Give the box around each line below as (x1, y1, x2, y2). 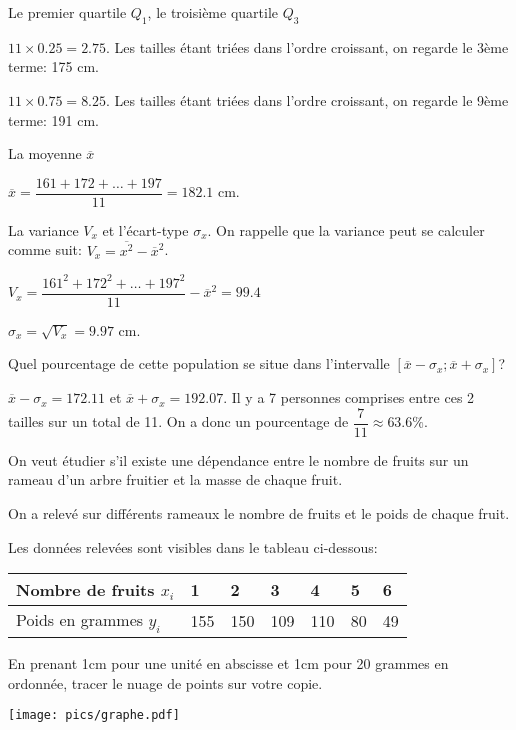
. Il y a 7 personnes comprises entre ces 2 (223, 387, 475, 408)
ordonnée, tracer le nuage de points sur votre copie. (8, 672, 323, 693)
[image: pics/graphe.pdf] (8, 708, 180, 723)
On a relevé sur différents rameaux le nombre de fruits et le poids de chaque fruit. (8, 502, 510, 523)
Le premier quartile (8, 2, 127, 22)
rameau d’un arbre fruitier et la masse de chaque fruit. (8, 469, 343, 490)
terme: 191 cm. (8, 109, 100, 130)
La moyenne (8, 143, 82, 164)
